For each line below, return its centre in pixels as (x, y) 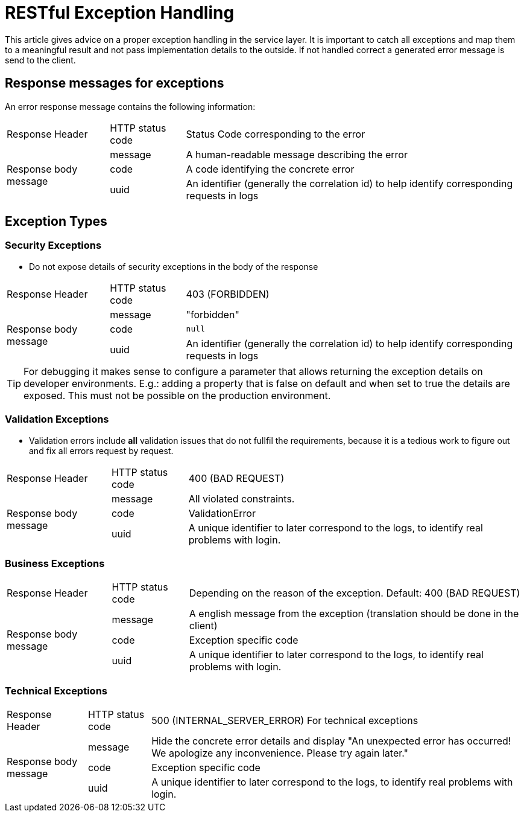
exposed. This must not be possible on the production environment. (177, 395)
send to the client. (40, 60)
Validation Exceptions (57, 419)
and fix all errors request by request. (101, 450)
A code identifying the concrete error (270, 169)
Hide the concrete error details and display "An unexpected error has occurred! (331, 741)
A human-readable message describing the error (297, 154)
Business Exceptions (55, 563)
